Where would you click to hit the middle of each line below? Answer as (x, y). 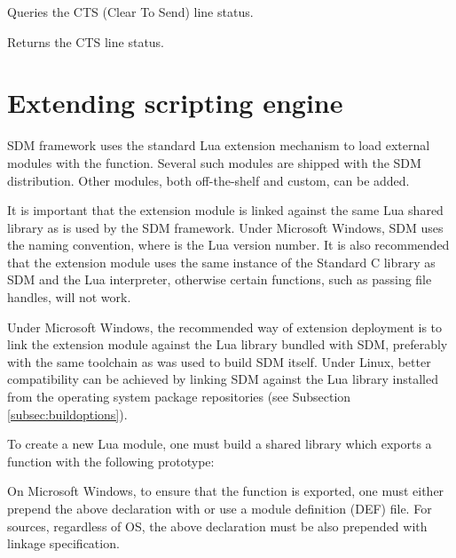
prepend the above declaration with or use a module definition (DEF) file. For (220, 508)
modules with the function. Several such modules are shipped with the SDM (214, 162)
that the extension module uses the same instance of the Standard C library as (221, 262)
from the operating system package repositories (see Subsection (179, 397)
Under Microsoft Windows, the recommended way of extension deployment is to (225, 327)
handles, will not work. (69, 297)
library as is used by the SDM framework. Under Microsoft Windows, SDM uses (225, 227)
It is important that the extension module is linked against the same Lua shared (225, 210)
